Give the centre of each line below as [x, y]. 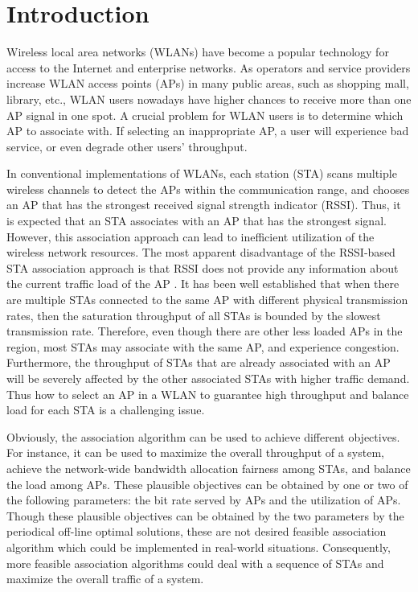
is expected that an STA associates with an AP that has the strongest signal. [197, 221]
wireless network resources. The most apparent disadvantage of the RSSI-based [201, 252]
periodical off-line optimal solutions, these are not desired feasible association [197, 531]
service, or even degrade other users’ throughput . [127, 146]
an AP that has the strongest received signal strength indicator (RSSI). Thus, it [204, 205]
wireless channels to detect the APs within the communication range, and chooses [208, 189]
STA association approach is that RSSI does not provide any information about [203, 267]
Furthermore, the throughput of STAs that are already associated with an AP [199, 362]
